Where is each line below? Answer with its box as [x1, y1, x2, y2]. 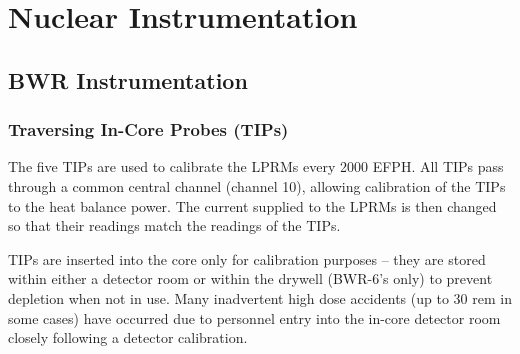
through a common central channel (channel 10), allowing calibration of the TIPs [8, 175, 506, 196]
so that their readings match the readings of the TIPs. [8, 215, 341, 236]
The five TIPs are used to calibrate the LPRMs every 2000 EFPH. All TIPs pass [8, 156, 504, 177]
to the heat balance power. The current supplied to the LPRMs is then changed [8, 195, 497, 216]
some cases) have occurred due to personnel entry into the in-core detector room [8, 307, 501, 328]
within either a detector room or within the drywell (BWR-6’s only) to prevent [8, 268, 493, 289]
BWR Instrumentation [8, 64, 248, 95]
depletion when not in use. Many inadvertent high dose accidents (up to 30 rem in [8, 287, 512, 308]
